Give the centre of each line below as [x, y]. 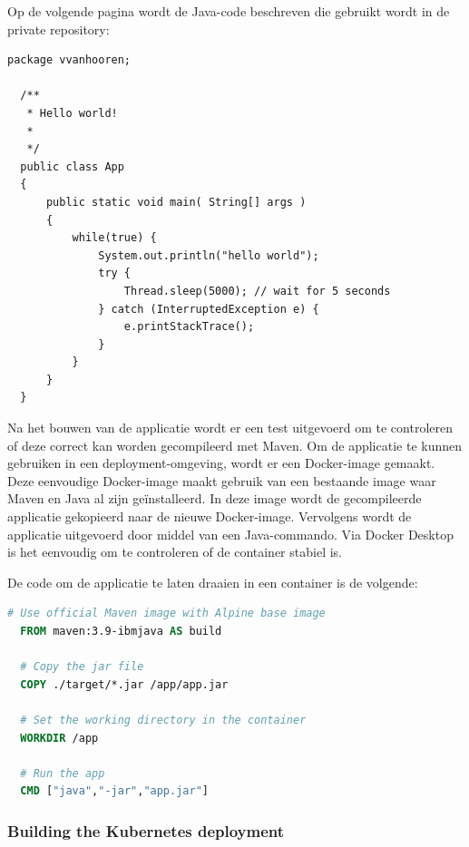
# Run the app [63, 773]
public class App [72, 166]
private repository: [59, 29]
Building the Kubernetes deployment [146, 830]
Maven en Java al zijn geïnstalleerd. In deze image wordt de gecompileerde [215, 498]
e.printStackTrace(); [189, 327]
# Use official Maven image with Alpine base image [166, 613]
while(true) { [114, 238]
